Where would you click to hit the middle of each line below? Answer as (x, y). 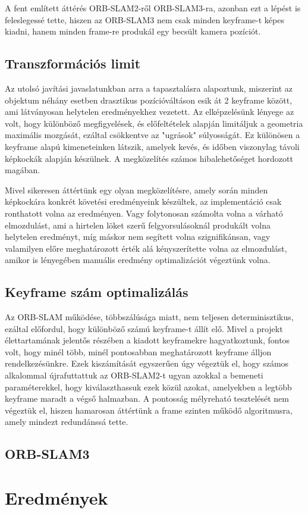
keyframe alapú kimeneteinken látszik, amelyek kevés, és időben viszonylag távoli (152, 146)
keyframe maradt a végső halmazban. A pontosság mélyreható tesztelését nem (147, 398)
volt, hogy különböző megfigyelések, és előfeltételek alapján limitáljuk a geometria (154, 123)
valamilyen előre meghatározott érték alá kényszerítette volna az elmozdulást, (146, 248)
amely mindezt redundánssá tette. (67, 422)
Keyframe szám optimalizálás (97, 292)
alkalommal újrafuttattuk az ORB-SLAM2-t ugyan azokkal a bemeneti (134, 375)
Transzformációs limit (73, 63)
